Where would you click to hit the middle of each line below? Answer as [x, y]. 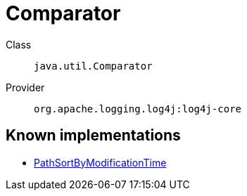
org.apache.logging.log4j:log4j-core [138, 109]
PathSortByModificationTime [100, 162]
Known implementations [93, 136]
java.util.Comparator [93, 66]
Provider [25, 87]
